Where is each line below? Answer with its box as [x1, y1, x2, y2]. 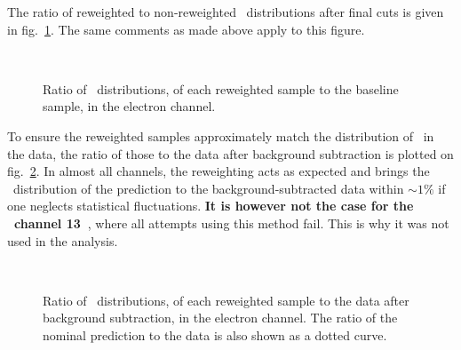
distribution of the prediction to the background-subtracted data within [12, 179, 404, 197]
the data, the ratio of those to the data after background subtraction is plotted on [7, 144, 454, 163]
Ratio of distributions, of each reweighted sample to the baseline [43, 79, 399, 98]
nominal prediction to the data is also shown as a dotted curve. [43, 325, 387, 344]
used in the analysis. [7, 231, 118, 250]
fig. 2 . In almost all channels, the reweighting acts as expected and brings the [7, 162, 430, 180]
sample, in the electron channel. [43, 97, 216, 115]
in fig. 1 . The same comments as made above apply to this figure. [7, 20, 365, 38]
